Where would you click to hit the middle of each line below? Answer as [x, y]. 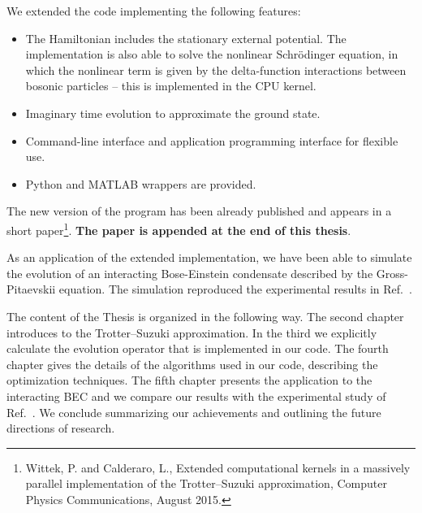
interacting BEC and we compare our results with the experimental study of [196, 396]
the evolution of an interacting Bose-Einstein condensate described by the [190, 273]
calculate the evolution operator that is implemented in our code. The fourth [198, 348]
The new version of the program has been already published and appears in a [199, 211]
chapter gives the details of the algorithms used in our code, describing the [192, 364]
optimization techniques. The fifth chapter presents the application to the [189, 380]
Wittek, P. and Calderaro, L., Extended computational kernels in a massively [218, 467]
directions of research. [61, 428]
